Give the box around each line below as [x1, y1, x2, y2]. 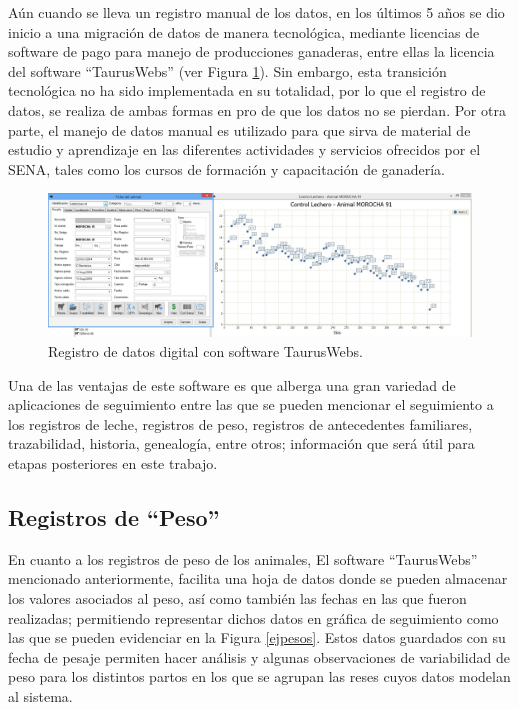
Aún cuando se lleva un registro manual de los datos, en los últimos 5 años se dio [8, 2, 505, 22]
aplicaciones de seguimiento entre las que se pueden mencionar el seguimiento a [8, 394, 494, 415]
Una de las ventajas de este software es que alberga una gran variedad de [8, 374, 456, 395]
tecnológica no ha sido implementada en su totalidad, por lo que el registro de [8, 80, 486, 101]
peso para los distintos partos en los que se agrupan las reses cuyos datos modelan [8, 666, 511, 687]
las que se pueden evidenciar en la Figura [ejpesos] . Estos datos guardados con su [8, 627, 506, 648]
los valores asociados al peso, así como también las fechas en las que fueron [8, 587, 467, 608]
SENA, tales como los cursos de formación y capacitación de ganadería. [8, 158, 445, 179]
